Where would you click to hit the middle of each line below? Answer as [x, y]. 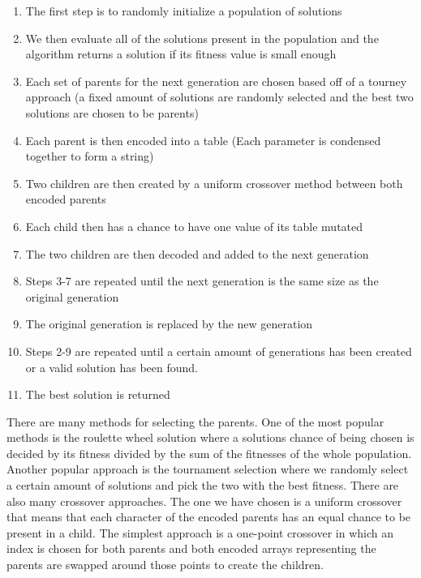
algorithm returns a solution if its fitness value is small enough [181, 54]
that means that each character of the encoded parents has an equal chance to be [209, 517]
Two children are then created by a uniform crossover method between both [214, 183]
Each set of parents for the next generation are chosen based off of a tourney [216, 81]
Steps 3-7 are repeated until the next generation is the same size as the [202, 281]
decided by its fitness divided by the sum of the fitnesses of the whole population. [209, 453]
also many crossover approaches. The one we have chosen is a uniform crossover [204, 501]
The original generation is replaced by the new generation [169, 324]
